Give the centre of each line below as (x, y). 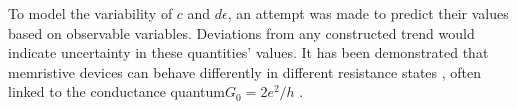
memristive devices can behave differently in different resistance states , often (245, 71)
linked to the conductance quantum (117, 91)
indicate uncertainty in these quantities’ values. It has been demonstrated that (248, 52)
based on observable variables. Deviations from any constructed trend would (241, 32)
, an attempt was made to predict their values (368, 13)
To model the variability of (90, 13)
